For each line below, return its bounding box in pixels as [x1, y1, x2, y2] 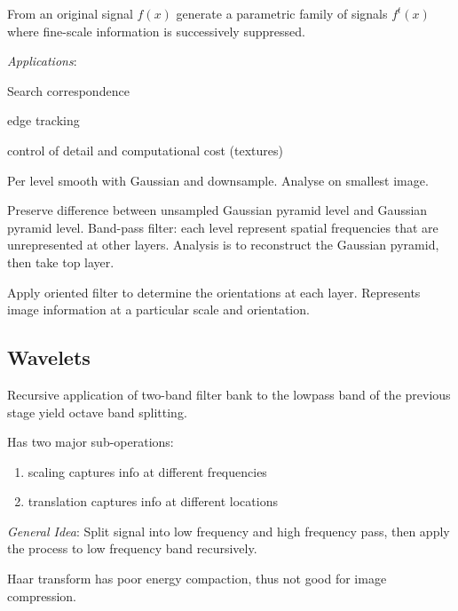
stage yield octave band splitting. [7, 402, 187, 421]
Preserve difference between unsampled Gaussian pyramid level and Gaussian [7, 201, 428, 219]
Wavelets [7, 344, 91, 371]
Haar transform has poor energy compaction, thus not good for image [7, 569, 387, 588]
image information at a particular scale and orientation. [7, 300, 310, 319]
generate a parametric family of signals [176, 4, 388, 22]
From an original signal [7, 4, 133, 22]
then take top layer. [7, 252, 114, 271]
